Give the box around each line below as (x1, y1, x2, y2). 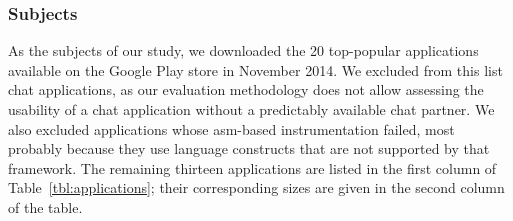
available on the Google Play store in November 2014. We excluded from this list (8, 59, 503, 80)
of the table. (8, 196, 83, 217)
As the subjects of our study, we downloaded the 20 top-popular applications (8, 40, 479, 61)
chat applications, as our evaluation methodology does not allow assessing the (8, 79, 484, 100)
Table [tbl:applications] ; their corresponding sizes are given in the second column (8, 177, 505, 198)
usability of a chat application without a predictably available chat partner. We (8, 99, 495, 119)
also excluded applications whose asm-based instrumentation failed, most (8, 118, 455, 139)
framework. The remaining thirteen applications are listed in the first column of (8, 157, 497, 178)
